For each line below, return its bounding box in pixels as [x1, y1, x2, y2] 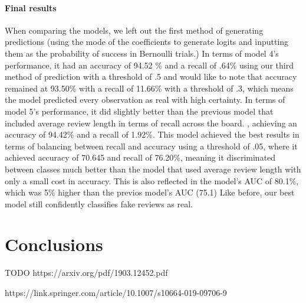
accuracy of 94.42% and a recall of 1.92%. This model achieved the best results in [5, 128, 300, 141]
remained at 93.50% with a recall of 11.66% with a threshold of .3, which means [5, 82, 294, 94]
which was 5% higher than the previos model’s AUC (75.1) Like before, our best [5, 186, 295, 198]
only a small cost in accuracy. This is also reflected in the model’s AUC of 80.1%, [5, 174, 299, 187]
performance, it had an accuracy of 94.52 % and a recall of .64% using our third [5, 58, 294, 71]
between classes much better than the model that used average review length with [5, 162, 301, 175]
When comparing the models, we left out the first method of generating [5, 24, 264, 36]
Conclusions [5, 232, 103, 256]
